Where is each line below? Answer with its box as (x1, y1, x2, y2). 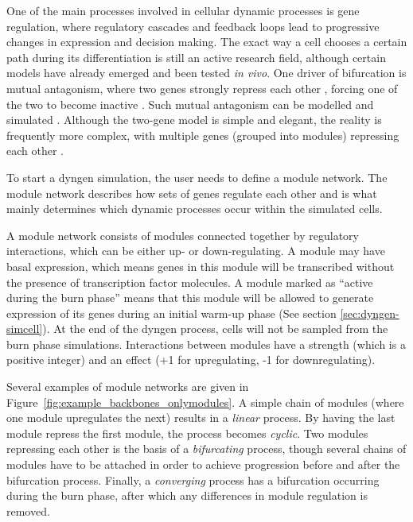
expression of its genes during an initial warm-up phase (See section (6, 304, 337, 321)
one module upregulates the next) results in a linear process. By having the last (6, 409, 395, 426)
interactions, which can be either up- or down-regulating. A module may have (6, 242, 385, 259)
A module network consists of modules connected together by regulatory (6, 226, 360, 243)
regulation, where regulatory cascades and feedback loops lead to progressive (6, 17, 380, 34)
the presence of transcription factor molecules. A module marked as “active (6, 273, 373, 290)
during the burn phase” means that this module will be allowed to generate (6, 289, 374, 306)
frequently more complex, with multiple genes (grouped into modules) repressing (6, 126, 399, 143)
